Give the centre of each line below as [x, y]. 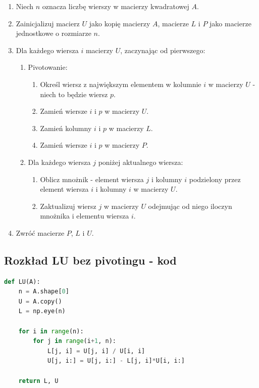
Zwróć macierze [40, 232]
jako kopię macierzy [120, 23]
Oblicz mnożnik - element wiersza [92, 179]
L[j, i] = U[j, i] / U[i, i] [96, 351]
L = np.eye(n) [42, 311]
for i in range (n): [51, 331]
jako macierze [230, 23]
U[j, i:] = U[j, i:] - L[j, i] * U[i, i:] [116, 361]
